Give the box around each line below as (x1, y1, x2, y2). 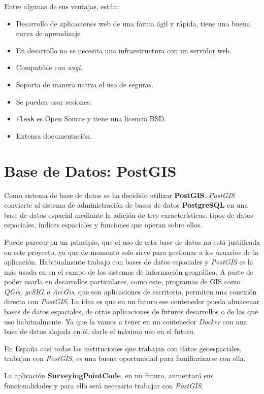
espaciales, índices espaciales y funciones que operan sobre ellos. (4, 219, 203, 230)
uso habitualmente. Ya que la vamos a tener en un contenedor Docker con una (4, 316, 247, 326)
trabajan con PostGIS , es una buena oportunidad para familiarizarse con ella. (4, 353, 246, 364)
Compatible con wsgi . (16, 62, 83, 73)
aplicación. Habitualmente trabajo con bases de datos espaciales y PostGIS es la (4, 256, 253, 267)
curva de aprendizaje (16, 28, 81, 39)
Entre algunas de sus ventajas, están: (4, 1, 119, 11)
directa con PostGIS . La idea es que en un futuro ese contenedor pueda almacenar (4, 296, 260, 307)
